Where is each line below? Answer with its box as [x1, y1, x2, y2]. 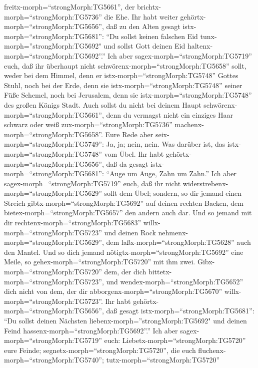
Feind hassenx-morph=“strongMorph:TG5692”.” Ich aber [4, 325, 178, 335]
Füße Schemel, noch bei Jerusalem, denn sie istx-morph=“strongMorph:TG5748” [4, 90, 252, 100]
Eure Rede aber [105, 129, 153, 139]
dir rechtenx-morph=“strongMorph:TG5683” [4, 217, 141, 228]
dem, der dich [104, 266, 146, 277]
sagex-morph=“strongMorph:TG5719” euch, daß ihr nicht [4, 178, 181, 188]
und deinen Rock [104, 227, 156, 237]
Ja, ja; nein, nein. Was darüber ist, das [106, 139, 225, 149]
